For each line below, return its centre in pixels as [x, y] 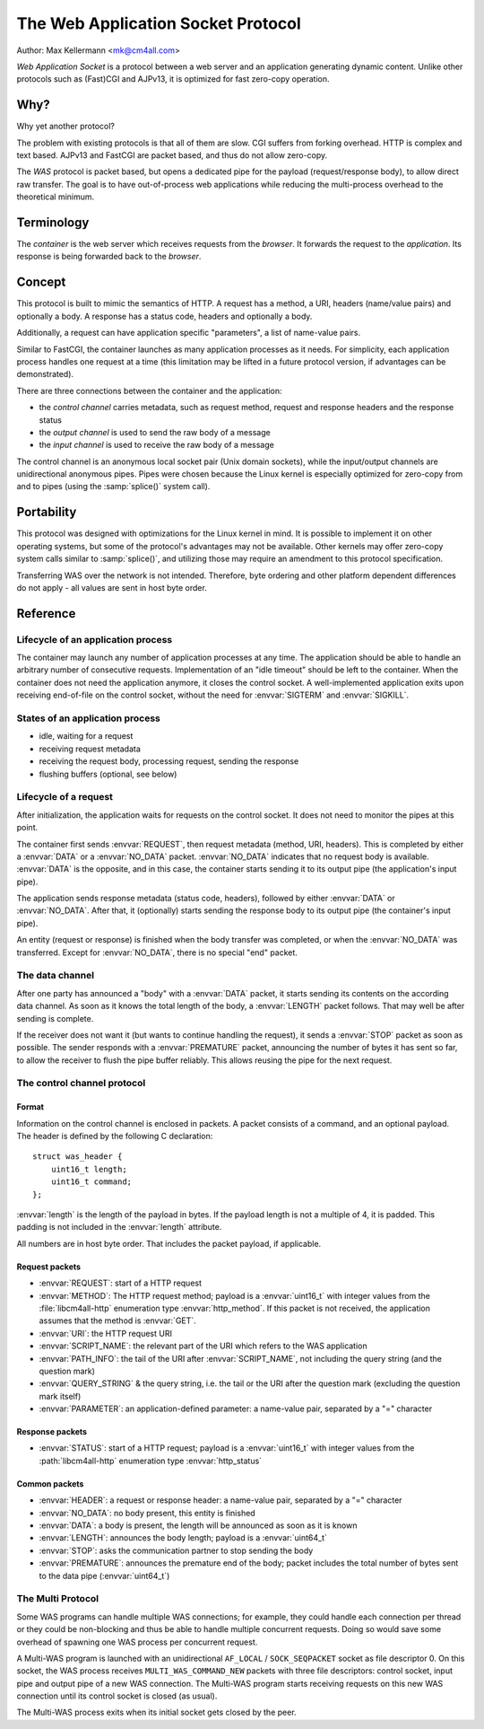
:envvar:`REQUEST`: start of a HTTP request [120, 1283]
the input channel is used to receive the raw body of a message [157, 445]
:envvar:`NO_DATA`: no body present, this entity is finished [147, 1513]
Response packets [52, 1432]
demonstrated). [45, 374]
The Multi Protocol [57, 1599]
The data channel [55, 976]
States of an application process [88, 718]
